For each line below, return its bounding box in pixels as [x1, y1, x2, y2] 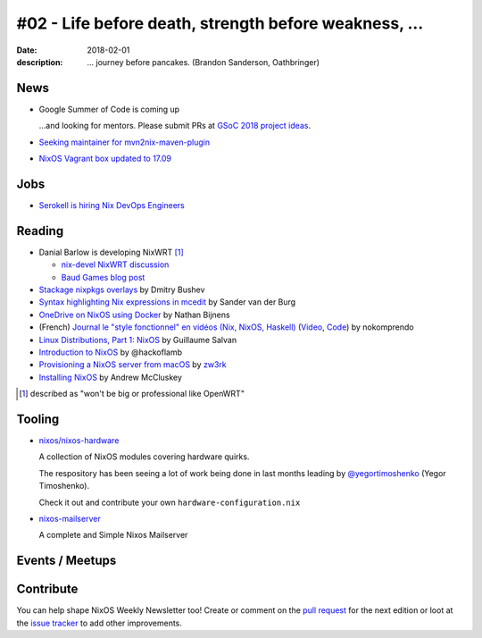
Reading [16, 223, 64, 239]
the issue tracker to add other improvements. [16, 617, 183, 628]
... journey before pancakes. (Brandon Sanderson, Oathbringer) [87, 56, 320, 67]
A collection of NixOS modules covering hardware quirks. [38, 451, 250, 462]
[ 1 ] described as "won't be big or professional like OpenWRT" [19, 389, 245, 399]
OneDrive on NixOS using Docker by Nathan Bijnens [38, 309, 231, 320]
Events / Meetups [16, 553, 117, 568]
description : [16, 56, 63, 67]
